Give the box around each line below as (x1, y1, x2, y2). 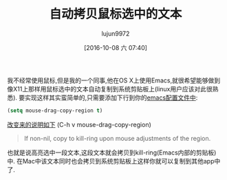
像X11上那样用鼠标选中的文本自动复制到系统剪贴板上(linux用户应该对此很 (7, 85, 213, 93)
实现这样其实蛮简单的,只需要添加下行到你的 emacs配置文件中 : (25, 93, 198, 102)
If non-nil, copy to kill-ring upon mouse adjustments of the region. (23, 134, 211, 142)
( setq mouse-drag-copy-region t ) (7, 107, 103, 114)
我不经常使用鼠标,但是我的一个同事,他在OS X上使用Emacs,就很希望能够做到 (7, 76, 221, 85)
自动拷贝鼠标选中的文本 (49, 6, 182, 22)
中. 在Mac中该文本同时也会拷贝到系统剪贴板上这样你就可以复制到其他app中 (7, 157, 221, 165)
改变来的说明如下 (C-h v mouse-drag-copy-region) (7, 120, 151, 128)
